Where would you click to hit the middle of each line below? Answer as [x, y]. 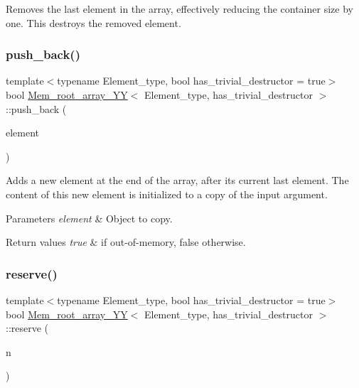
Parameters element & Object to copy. [89, 218]
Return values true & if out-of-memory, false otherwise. [126, 242]
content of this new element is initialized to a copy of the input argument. [167, 194]
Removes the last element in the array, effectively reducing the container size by [179, 9]
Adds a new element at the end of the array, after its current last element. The [177, 180]
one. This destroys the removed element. [93, 22]
